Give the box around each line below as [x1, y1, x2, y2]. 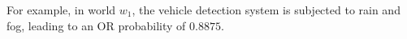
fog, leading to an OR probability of [6, 17, 186, 33]
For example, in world [6, 2, 116, 18]
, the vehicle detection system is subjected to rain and [132, 2, 401, 18]
